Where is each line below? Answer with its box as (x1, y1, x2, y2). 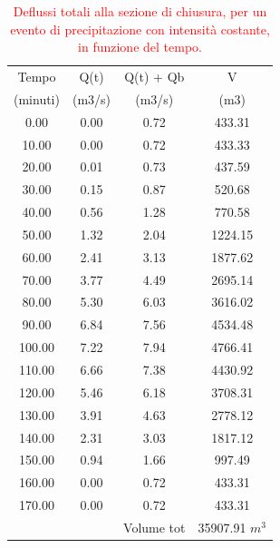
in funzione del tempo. (78, 37, 202, 56)
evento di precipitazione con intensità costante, (10, 19, 270, 38)
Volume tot (123, 517, 186, 536)
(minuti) (14, 89, 60, 108)
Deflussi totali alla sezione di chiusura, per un (13, 2, 267, 20)
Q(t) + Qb (124, 67, 185, 86)
